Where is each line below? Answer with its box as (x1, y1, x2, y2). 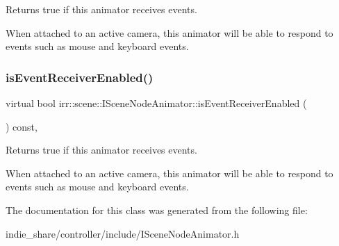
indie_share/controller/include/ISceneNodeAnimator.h (6, 226, 240, 240)
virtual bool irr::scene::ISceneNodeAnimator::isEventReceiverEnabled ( (6, 96, 307, 110)
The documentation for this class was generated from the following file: (6, 202, 308, 217)
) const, (6, 119, 38, 133)
